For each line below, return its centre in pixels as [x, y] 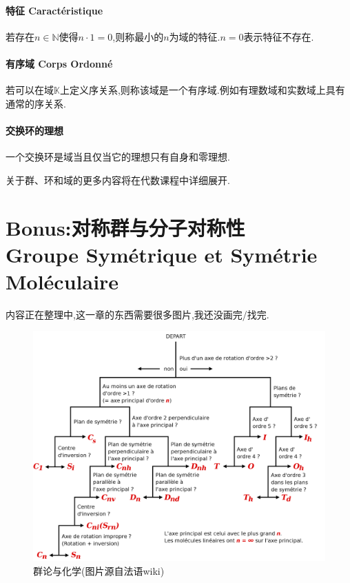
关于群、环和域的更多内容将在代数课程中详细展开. [118, 180]
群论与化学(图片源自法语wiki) [99, 570]
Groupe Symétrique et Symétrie [162, 254]
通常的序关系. [36, 103]
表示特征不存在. [279, 36]
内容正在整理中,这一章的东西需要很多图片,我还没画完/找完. [137, 314]
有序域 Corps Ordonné [59, 63]
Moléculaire [62, 281]
